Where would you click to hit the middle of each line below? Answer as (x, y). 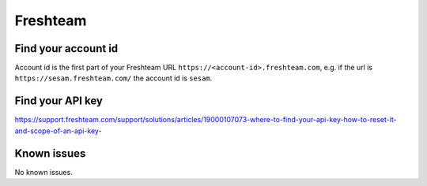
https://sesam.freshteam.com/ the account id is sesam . (113, 78)
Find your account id (66, 48)
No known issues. (43, 172)
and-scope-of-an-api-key (57, 131)
